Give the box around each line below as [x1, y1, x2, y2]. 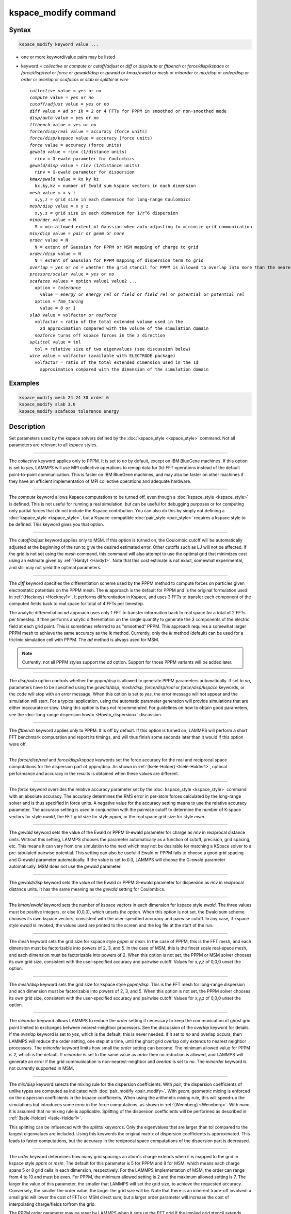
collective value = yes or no [30, 88, 102, 93]
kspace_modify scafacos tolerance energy [19, 408, 119, 414]
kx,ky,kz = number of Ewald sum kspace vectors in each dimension [34, 183, 196, 189]
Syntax [9, 26, 31, 34]
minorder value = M [30, 217, 76, 223]
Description [9, 422, 46, 431]
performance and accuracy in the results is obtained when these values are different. [9, 770, 179, 776]
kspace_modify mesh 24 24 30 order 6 [19, 395, 109, 400]
